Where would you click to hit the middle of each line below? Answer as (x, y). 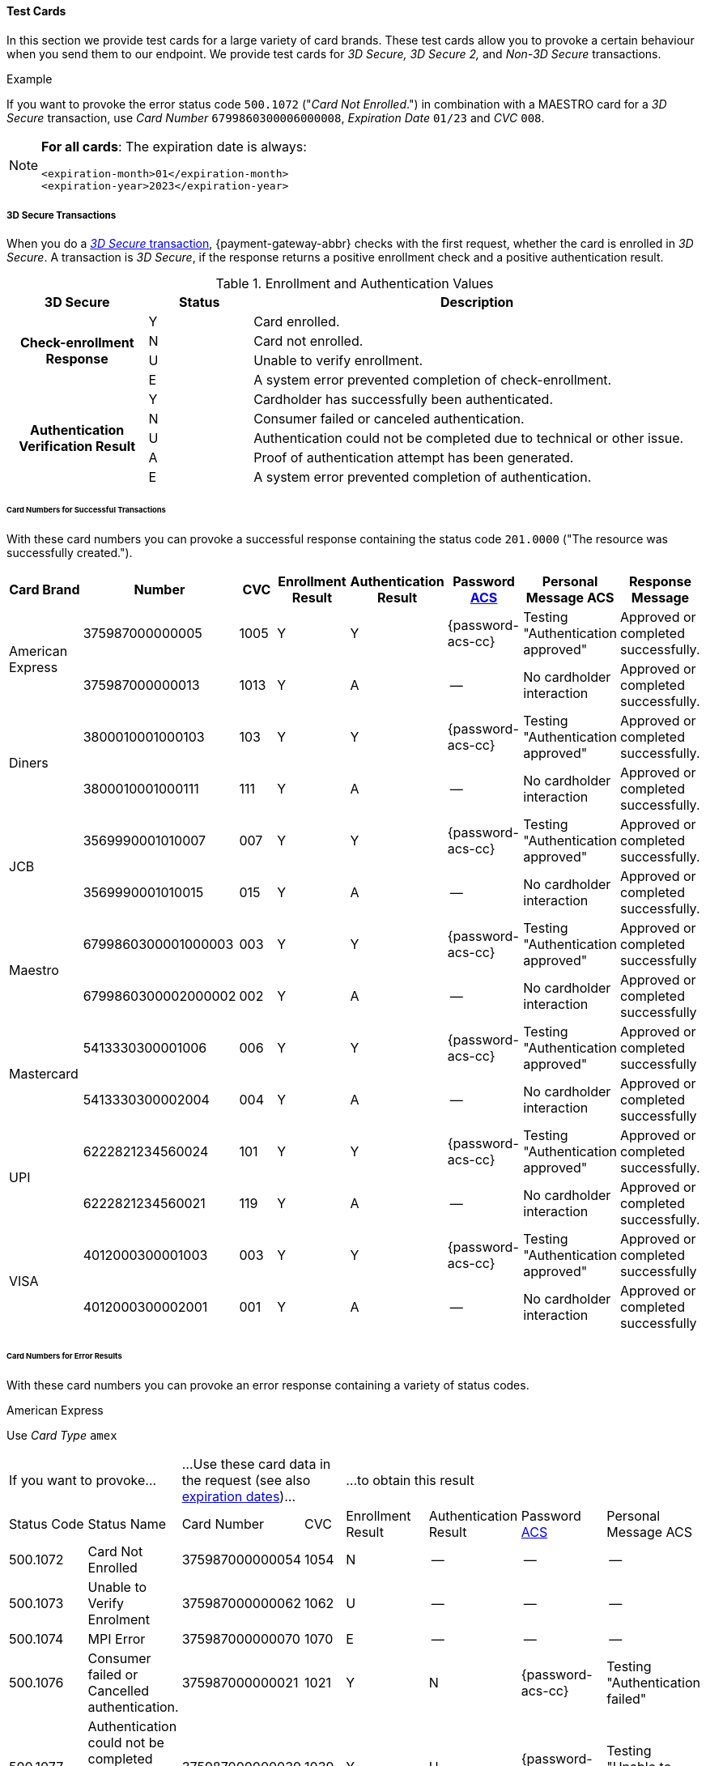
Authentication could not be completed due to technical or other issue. (469, 438)
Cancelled (119, 1690)
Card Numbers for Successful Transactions (86, 510)
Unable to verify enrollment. (338, 361)
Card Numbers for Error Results (64, 1355)
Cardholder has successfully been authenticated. (404, 400)
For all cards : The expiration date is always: (174, 146)
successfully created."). (70, 553)
